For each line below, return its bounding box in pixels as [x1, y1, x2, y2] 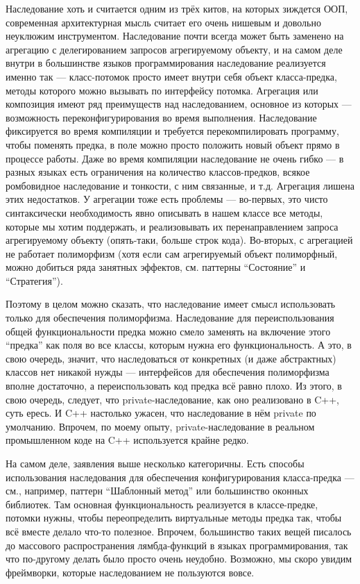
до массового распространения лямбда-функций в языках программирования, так [6, 537, 348, 552]
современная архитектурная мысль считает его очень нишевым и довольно [6, 15, 321, 29]
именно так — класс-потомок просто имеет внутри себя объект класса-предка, [6, 69, 337, 83]
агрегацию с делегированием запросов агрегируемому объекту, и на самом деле [6, 42, 343, 56]
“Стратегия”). [6, 273, 63, 287]
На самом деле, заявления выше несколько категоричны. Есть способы [6, 456, 305, 470]
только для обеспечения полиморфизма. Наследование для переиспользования [6, 310, 334, 325]
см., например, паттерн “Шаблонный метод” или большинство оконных [6, 483, 309, 498]
